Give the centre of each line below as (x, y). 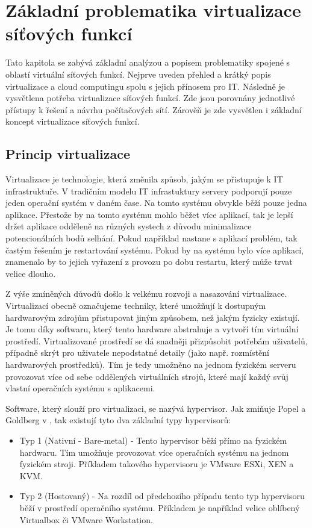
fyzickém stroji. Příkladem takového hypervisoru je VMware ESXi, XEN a (157, 464)
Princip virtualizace (68, 154)
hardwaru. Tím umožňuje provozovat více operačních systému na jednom (154, 452)
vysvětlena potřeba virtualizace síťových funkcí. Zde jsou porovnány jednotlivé (150, 98)
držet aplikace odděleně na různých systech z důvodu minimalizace (129, 226)
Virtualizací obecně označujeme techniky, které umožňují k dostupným (136, 306)
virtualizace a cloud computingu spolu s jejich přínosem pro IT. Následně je (145, 86)
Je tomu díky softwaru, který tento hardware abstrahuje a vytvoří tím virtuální (152, 329)
